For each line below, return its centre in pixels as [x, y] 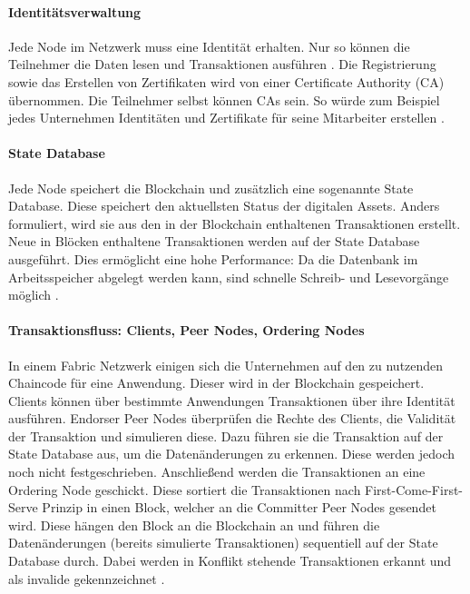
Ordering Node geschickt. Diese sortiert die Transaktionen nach [185, 489]
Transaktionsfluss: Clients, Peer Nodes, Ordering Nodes [186, 330]
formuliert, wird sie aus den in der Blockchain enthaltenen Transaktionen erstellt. [235, 223]
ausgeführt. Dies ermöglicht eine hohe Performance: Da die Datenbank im [213, 258]
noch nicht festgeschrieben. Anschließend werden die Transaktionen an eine [217, 472]
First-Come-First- [414, 489]
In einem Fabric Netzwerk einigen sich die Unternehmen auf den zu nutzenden [226, 365]
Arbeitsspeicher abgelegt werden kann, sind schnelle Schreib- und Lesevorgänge [229, 277]
